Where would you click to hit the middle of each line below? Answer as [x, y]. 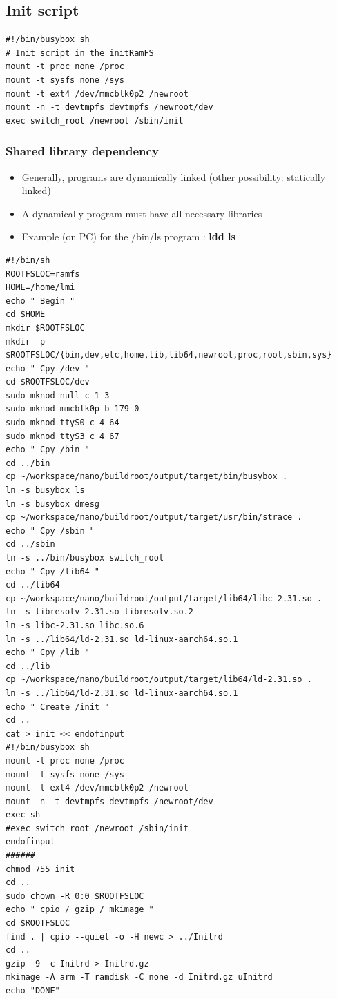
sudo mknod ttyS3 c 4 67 [62, 436]
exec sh [23, 815]
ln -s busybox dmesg [53, 504]
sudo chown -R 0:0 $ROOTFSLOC [75, 896]
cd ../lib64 [33, 585]
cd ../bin [28, 463]
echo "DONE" [33, 991]
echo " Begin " [40, 301]
